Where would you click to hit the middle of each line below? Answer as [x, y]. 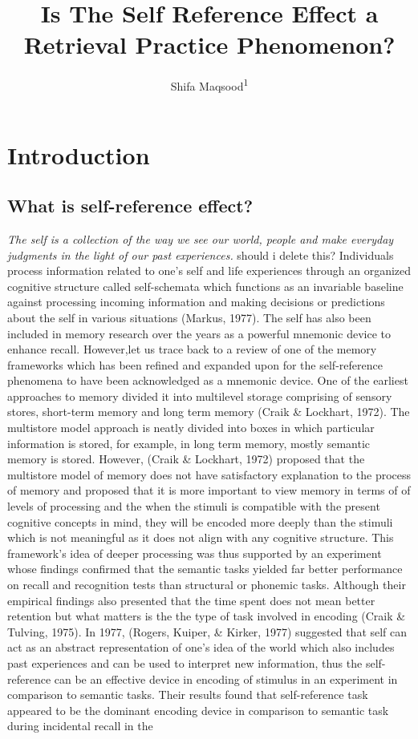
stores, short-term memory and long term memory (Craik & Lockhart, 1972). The [209, 412]
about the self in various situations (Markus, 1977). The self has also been [189, 317]
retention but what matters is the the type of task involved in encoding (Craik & [207, 616]
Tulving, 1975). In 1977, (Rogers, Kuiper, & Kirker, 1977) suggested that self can [207, 631]
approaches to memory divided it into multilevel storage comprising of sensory [200, 396]
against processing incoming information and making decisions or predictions [196, 302]
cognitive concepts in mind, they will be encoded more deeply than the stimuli [200, 521]
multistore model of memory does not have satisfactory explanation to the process [209, 474]
